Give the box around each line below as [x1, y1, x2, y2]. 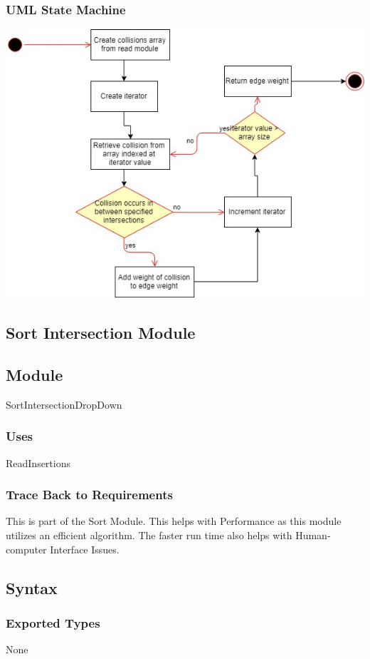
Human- [295, 527, 331, 542]
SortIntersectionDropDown [6, 397, 122, 412]
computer [6, 541, 47, 556]
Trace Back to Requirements [6, 486, 173, 504]
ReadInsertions [6, 455, 70, 470]
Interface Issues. [50, 541, 120, 556]
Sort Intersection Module [6, 322, 196, 344]
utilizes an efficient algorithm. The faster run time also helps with [6, 527, 292, 542]
